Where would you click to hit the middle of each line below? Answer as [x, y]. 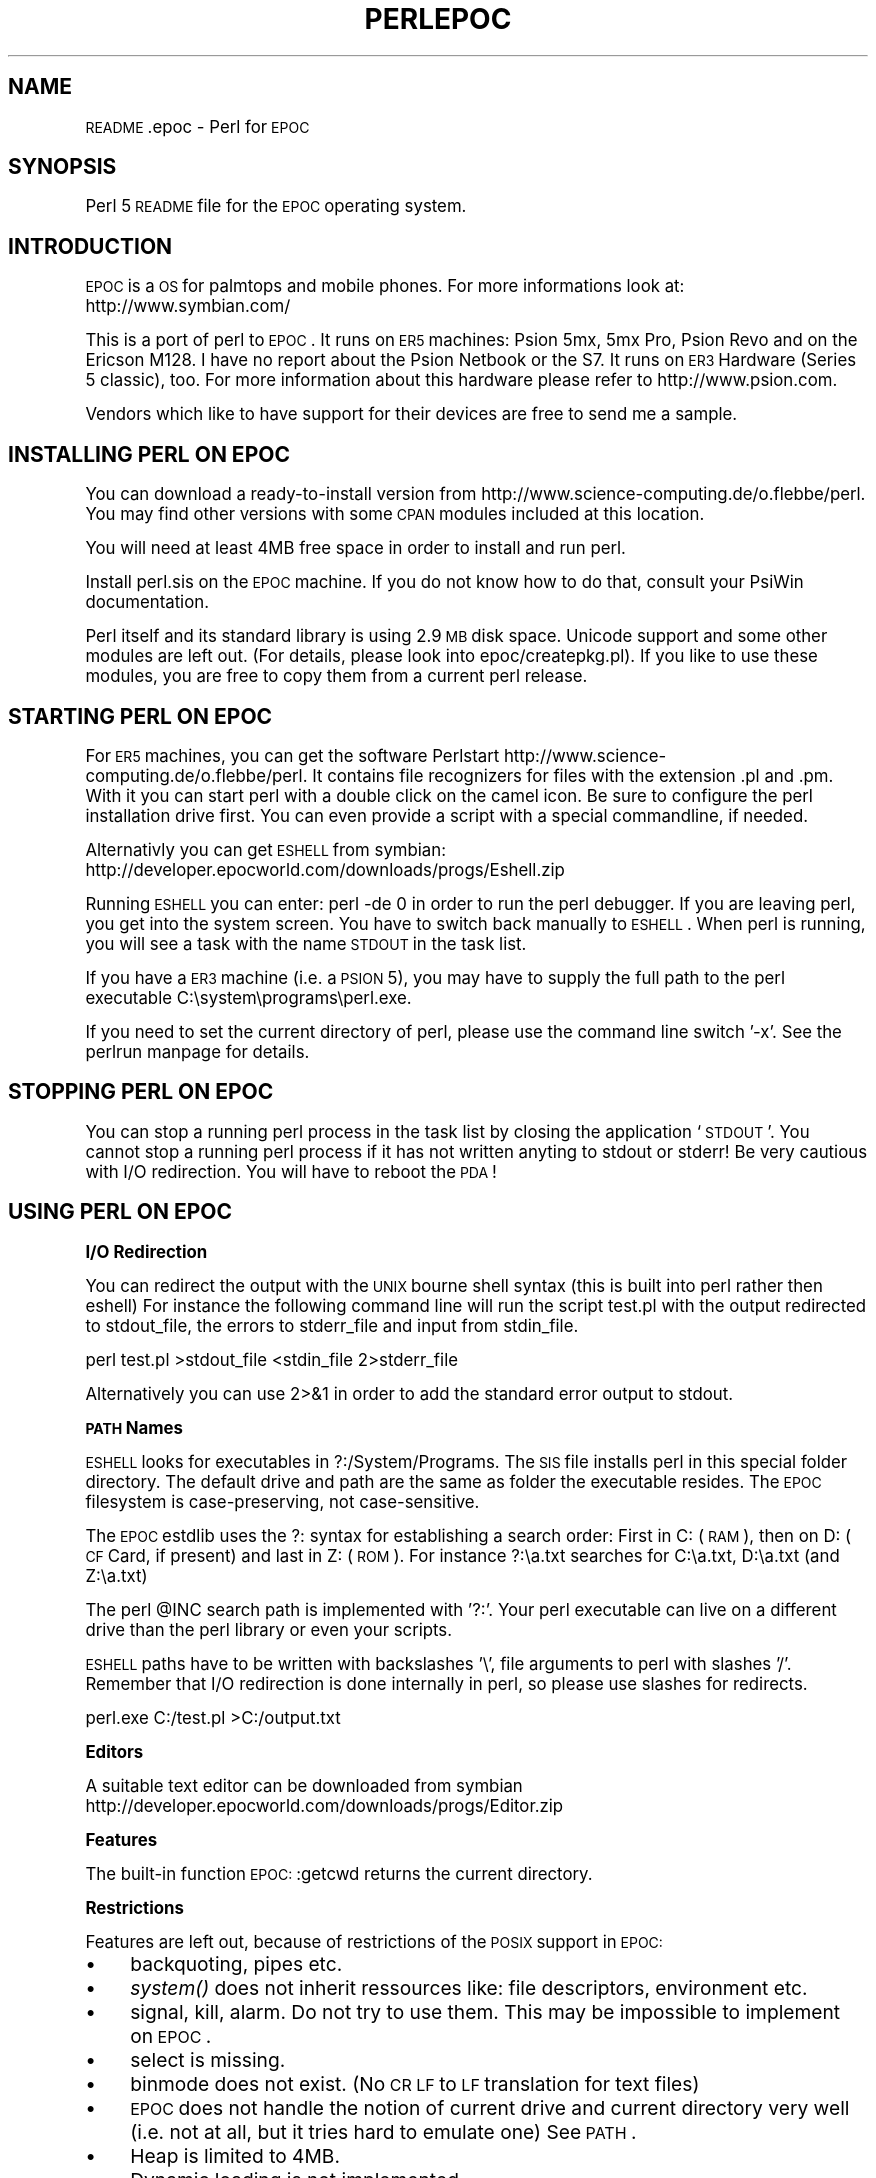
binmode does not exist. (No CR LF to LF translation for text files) [415, 2083]
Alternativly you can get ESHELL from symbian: [266, 849]
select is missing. [208, 2059]
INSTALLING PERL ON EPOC [149, 454]
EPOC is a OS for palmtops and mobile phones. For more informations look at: [385, 286]
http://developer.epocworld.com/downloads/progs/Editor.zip [324, 1805]
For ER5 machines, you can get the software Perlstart [292, 755]
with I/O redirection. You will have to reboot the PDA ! [291, 1171]
